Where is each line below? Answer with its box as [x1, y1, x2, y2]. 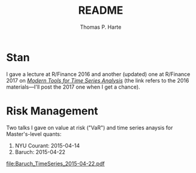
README [78, 4, 123, 17]
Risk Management [6, 104, 98, 117]
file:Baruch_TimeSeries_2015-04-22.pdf [6, 160, 105, 167]
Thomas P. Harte [80, 23, 122, 31]
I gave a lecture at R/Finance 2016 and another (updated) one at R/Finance [6, 70, 191, 78]
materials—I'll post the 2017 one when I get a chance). [6, 83, 140, 90]
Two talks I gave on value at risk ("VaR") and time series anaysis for [6, 124, 173, 131]
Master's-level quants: [6, 130, 62, 138]
